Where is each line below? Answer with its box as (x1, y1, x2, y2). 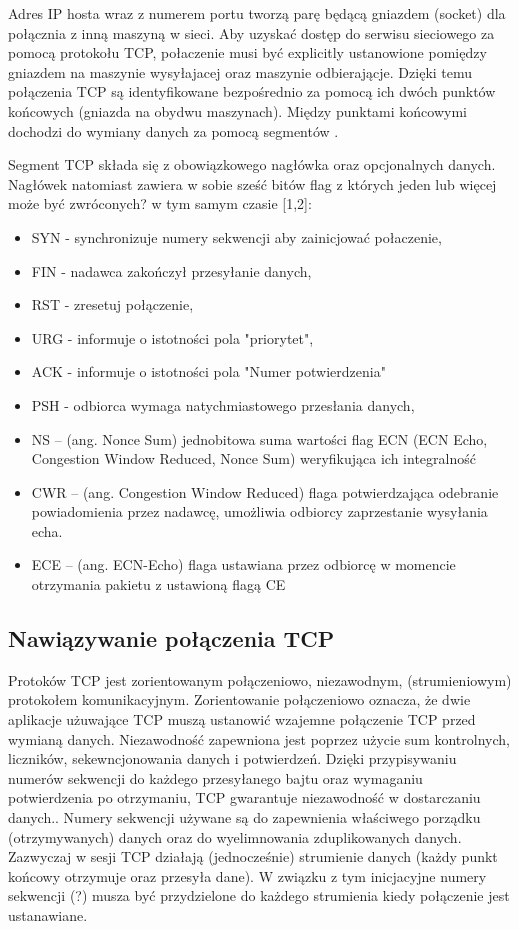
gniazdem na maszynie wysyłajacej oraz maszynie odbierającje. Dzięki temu (8, 61, 473, 82)
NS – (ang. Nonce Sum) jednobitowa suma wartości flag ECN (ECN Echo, (31, 428, 488, 449)
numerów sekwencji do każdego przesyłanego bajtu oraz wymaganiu (8, 767, 423, 788)
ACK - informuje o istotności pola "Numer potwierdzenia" (31, 361, 386, 382)
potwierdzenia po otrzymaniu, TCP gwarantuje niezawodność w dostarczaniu (8, 787, 481, 808)
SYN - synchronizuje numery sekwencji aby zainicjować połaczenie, (31, 226, 442, 247)
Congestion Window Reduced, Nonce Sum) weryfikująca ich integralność (31, 448, 476, 469)
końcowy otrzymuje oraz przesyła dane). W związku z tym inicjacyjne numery (8, 865, 487, 886)
